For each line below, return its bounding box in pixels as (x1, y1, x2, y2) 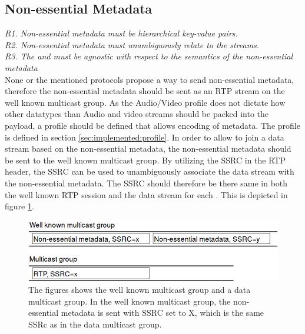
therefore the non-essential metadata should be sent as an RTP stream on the (5, 85, 285, 97)
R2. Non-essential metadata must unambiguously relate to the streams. (5, 38, 260, 51)
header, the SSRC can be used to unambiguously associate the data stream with (5, 165, 294, 178)
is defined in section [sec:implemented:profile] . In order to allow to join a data (5, 131, 284, 143)
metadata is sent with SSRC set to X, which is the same (61, 306, 264, 319)
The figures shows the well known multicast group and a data (28, 283, 251, 295)
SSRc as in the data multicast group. (28, 318, 162, 330)
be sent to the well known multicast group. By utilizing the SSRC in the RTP (5, 153, 286, 166)
